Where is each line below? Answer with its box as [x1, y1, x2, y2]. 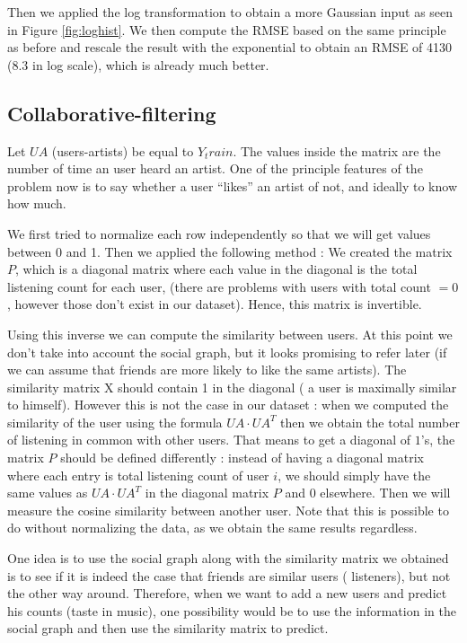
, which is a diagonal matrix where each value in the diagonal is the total [15, 260, 418, 278]
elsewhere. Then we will [320, 483, 451, 502]
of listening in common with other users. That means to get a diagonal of [7, 430, 411, 449]
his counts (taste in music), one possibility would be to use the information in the [7, 601, 456, 620]
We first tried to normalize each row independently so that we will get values [7, 224, 431, 242]
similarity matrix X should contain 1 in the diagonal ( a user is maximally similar [7, 377, 457, 396]
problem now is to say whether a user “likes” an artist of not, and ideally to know [7, 176, 458, 195]
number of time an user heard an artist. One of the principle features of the [7, 159, 423, 178]
